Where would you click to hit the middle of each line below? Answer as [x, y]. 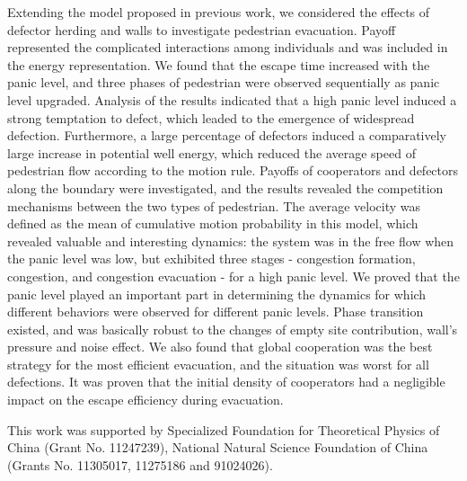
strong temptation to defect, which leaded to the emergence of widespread [211, 117]
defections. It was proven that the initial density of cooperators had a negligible [226, 382]
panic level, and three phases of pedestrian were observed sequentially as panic [224, 82]
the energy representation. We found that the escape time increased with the [219, 64]
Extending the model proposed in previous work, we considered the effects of [219, 12]
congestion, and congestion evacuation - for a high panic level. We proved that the [233, 276]
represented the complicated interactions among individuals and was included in [228, 47]
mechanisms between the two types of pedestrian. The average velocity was [214, 205]
